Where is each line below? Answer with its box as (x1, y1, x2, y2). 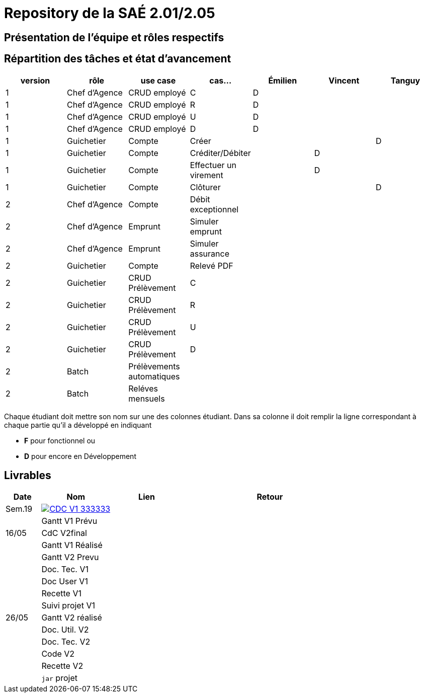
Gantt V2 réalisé (41, 612, 102, 623)
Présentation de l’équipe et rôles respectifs (4, 31, 224, 44)
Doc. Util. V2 (41, 625, 89, 635)
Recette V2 (41, 661, 83, 671)
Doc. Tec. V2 (41, 637, 91, 647)
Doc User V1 (41, 576, 88, 587)
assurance (190, 248, 229, 259)
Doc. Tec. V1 (41, 564, 89, 575)
